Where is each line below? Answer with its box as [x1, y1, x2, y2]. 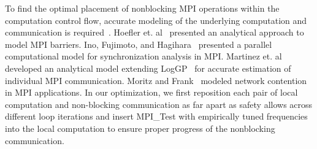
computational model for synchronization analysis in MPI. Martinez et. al [5, 50, 282, 63]
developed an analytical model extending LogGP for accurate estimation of [5, 61, 291, 74]
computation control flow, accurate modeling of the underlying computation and [5, 13, 307, 26]
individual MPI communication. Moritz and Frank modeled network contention [5, 74, 307, 86]
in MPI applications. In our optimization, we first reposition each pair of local [5, 86, 298, 99]
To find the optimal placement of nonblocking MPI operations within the [5, 2, 280, 14]
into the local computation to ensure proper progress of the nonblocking [5, 121, 275, 134]
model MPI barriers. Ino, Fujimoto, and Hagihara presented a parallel [5, 37, 272, 50]
